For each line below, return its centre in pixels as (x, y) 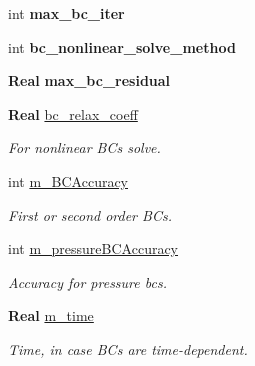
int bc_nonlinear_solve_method (122, 46)
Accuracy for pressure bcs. (87, 281)
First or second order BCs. (90, 214)
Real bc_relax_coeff (73, 113)
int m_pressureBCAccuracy (93, 248)
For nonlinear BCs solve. (84, 147)
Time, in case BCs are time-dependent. (128, 348)
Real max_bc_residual (89, 80)
